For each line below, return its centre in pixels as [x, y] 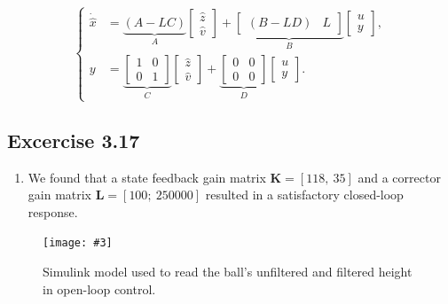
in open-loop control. [99, 288]
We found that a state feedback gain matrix [147, 177]
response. [53, 211]
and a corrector [399, 177]
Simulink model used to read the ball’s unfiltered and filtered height [228, 272]
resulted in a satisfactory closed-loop [304, 195]
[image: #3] [78, 243]
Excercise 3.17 [74, 140]
